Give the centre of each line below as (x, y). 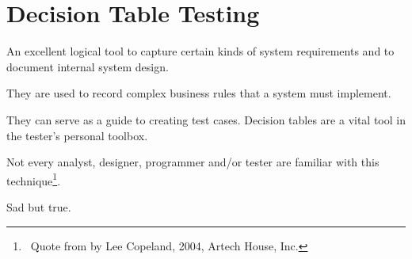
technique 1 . (34, 179)
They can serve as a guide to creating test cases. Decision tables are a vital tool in (206, 119)
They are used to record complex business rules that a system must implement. (199, 93)
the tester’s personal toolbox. (77, 135)
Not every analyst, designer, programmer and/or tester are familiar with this (193, 162)
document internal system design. (88, 66)
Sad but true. (39, 206)
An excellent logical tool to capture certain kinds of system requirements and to (200, 51)
